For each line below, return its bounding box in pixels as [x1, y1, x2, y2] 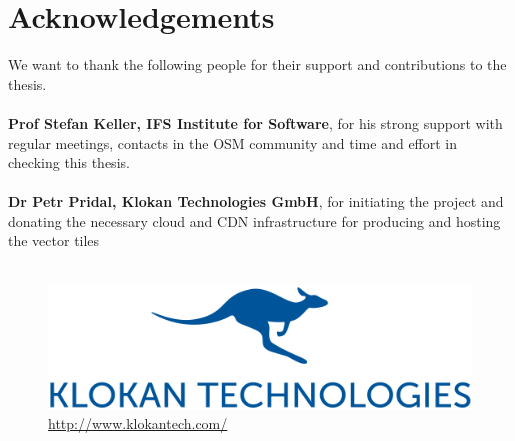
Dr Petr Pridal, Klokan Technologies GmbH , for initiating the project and [8, 191, 504, 212]
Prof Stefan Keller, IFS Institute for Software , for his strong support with [8, 112, 503, 133]
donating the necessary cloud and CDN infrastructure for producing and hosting [8, 210, 501, 231]
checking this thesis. [8, 152, 130, 173]
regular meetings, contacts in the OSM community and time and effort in [8, 132, 458, 153]
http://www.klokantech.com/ [48, 413, 228, 434]
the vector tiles [8, 230, 100, 251]
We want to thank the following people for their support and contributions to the [8, 54, 507, 75]
